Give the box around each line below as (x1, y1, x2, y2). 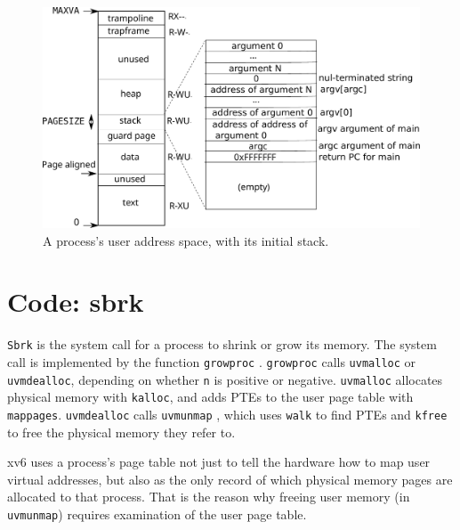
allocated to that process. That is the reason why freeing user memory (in (7, 487, 410, 506)
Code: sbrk (7, 283, 144, 320)
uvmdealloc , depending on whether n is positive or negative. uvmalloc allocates (7, 370, 443, 388)
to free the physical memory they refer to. (7, 422, 236, 441)
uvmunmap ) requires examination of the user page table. (7, 504, 307, 523)
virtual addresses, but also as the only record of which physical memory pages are (7, 469, 453, 488)
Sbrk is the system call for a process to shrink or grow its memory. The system (7, 335, 437, 354)
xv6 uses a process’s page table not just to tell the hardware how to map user (7, 453, 431, 471)
